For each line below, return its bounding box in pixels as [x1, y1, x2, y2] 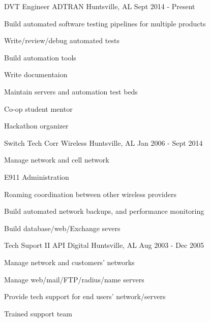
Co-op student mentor [4, 103, 73, 114]
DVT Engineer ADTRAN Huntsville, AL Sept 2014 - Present [4, 1, 195, 11]
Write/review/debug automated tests [4, 35, 119, 46]
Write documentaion [4, 69, 68, 80]
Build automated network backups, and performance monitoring [4, 206, 204, 216]
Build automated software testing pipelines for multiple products [4, 18, 206, 28]
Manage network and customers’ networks [4, 256, 135, 267]
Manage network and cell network [4, 154, 109, 165]
